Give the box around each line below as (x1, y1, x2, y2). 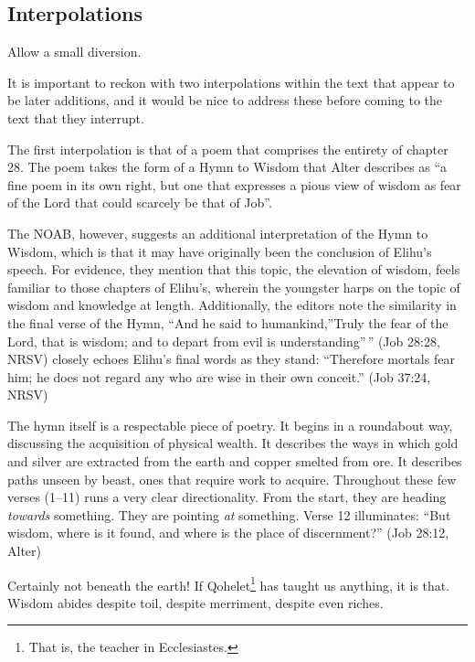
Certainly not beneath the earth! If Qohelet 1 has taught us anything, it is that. (7, 572, 450, 594)
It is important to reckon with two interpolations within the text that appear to (7, 72, 455, 91)
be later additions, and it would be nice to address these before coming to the (7, 91, 443, 110)
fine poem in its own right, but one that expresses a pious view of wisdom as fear (7, 175, 461, 194)
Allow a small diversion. (7, 42, 142, 61)
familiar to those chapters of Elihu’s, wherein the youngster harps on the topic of (7, 277, 460, 296)
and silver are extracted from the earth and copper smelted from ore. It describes (7, 452, 462, 471)
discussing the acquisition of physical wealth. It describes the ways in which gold (7, 433, 459, 453)
